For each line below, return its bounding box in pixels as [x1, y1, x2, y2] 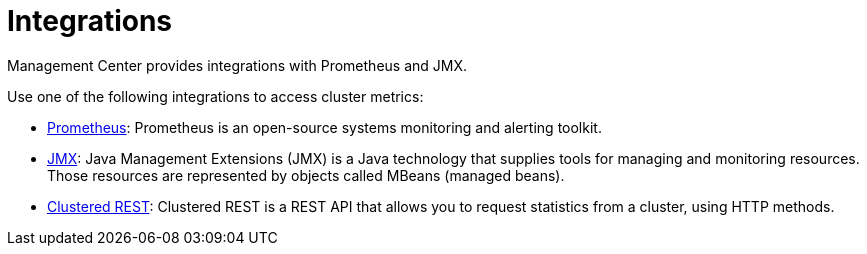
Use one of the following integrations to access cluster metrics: [7, 87, 424, 105]
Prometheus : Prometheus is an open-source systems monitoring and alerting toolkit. [47, 118, 602, 136]
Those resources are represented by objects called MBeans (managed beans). [47, 166, 565, 184]
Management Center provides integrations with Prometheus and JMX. [7, 56, 468, 74]
